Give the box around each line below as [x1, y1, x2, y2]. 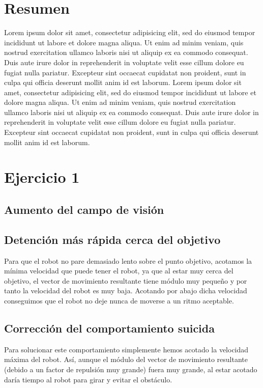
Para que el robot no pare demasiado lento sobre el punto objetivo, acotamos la [4, 255, 252, 266]
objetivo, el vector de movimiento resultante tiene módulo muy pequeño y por [4, 275, 247, 286]
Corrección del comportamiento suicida [4, 320, 215, 336]
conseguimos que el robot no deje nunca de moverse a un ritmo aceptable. [4, 295, 234, 306]
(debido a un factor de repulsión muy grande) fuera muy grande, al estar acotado [4, 364, 257, 374]
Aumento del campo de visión [4, 202, 164, 217]
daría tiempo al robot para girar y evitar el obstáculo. [4, 374, 172, 384]
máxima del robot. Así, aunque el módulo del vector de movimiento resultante [4, 354, 248, 365]
